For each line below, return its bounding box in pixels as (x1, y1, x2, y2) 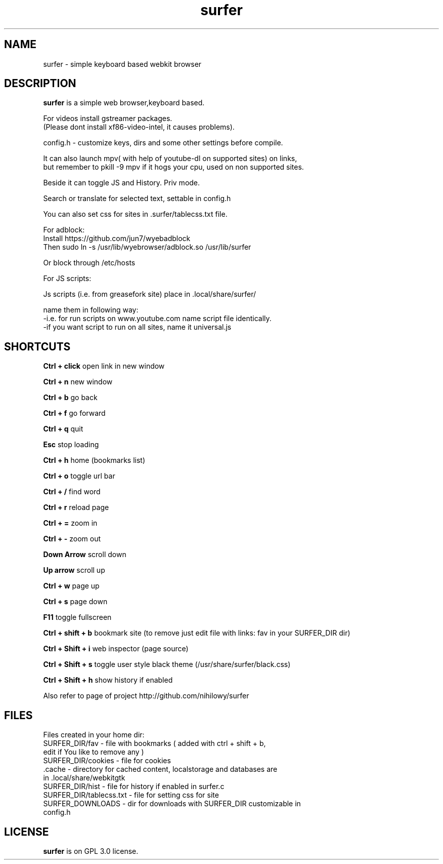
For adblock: (43, 225, 85, 234)
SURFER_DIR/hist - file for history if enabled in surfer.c (43, 782, 225, 791)
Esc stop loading (43, 440, 99, 449)
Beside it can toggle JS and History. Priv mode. (43, 178, 200, 187)
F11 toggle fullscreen (43, 613, 112, 622)
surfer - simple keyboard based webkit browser (43, 59, 202, 68)
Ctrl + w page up (43, 581, 100, 591)
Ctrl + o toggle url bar (43, 472, 115, 481)
